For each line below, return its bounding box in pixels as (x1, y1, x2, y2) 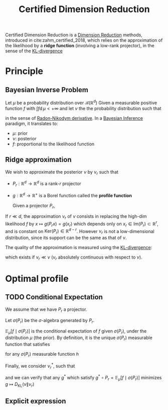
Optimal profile (5, 273, 69, 285)
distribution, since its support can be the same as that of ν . (5, 235, 127, 241)
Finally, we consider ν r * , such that (5, 362, 75, 370)
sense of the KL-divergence (5, 48, 63, 54)
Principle (5, 65, 44, 77)
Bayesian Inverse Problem (5, 86, 89, 94)
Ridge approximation (5, 155, 72, 164)
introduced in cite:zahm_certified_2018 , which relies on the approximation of (5, 37, 163, 43)
